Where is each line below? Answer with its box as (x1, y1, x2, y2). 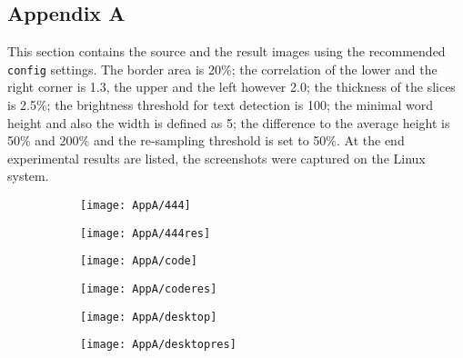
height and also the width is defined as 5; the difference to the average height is (7, 113, 450, 132)
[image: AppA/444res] (80, 226, 211, 240)
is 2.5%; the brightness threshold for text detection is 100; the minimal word (7, 95, 433, 114)
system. (7, 166, 49, 185)
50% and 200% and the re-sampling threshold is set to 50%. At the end (7, 131, 405, 150)
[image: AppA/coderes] (80, 282, 217, 295)
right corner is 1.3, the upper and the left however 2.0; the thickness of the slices (7, 77, 456, 96)
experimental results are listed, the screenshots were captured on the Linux (7, 148, 426, 167)
